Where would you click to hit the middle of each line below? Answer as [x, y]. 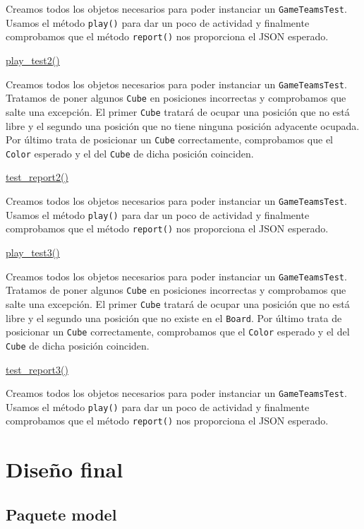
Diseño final [65, 469]
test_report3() [37, 369]
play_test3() [33, 252]
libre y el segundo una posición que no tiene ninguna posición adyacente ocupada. [183, 125]
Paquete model [61, 514]
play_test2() [33, 60]
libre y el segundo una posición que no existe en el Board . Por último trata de [174, 317]
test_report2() [37, 177]
